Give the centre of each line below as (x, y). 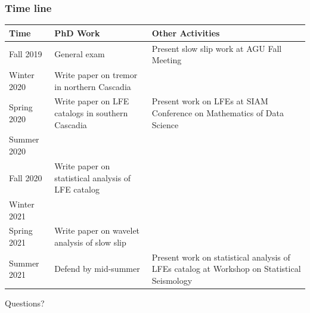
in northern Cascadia (93, 86)
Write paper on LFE (92, 101)
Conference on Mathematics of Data (218, 113)
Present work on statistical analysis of (221, 257)
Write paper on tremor (96, 75)
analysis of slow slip (90, 242)
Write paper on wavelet (97, 230)
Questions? (25, 303)
